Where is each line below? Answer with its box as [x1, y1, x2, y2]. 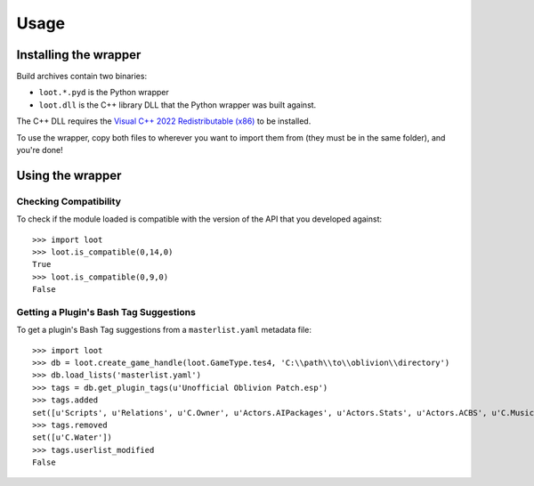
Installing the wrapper [16, 47, 142, 62]
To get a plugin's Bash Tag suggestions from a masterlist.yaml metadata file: [16, 325, 311, 336]
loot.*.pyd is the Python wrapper [38, 87, 169, 98]
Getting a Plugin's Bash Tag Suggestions [16, 305, 196, 318]
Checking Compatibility [16, 195, 122, 207]
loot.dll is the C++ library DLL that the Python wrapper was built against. [38, 99, 317, 110]
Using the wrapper [16, 167, 122, 182]
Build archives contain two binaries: [16, 71, 147, 82]
